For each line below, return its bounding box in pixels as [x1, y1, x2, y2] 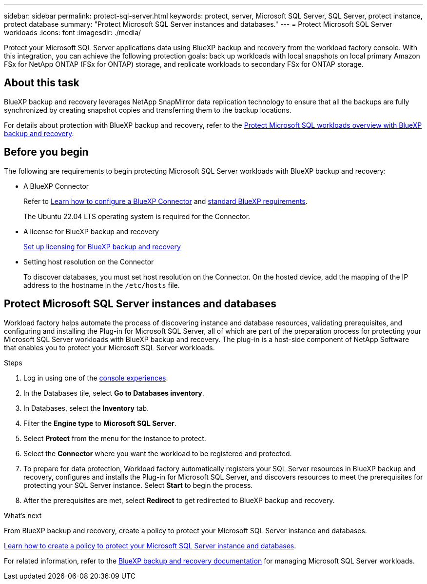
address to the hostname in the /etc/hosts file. [23, 281, 180, 289]
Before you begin [4, 146, 89, 159]
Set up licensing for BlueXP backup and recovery [23, 242, 181, 251]
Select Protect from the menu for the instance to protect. [23, 434, 206, 443]
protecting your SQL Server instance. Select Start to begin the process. [23, 481, 253, 489]
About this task [4, 77, 79, 89]
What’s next [4, 511, 42, 520]
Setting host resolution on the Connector [23, 257, 154, 266]
